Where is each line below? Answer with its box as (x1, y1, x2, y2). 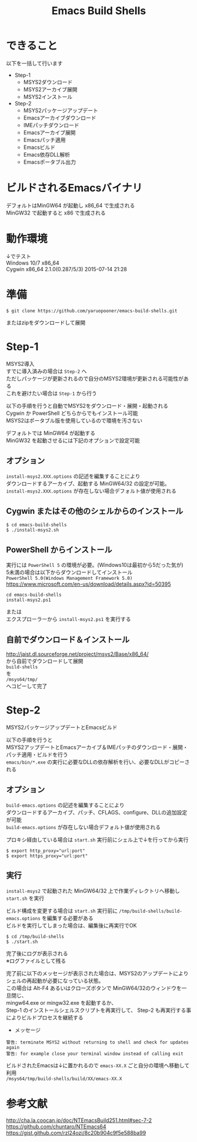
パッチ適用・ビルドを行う (6, 751, 68, 758)
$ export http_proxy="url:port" (6, 847, 85, 854)
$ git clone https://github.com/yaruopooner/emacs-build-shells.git (6, 308, 178, 313)
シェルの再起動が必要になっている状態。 (6, 977, 104, 984)
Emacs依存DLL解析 (23, 151, 71, 158)
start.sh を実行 (6, 895, 45, 902)
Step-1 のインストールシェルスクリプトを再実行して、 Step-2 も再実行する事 (6, 1006, 192, 1014)
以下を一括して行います (6, 60, 63, 67)
